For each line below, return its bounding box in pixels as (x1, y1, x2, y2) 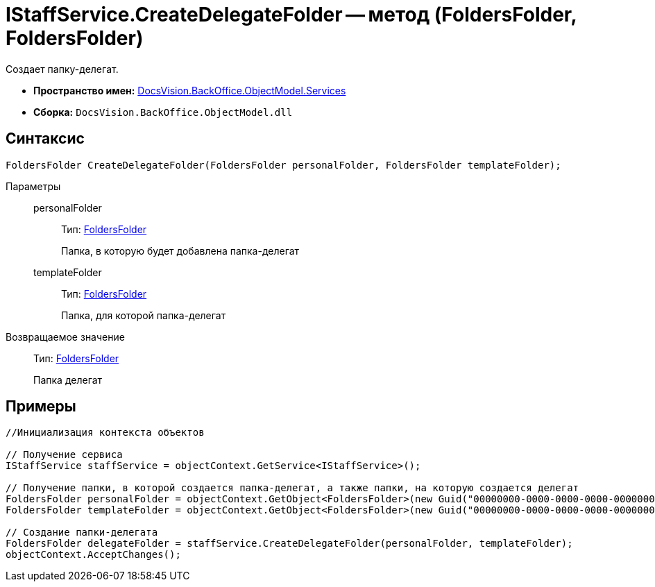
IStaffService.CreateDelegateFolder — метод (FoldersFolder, (6, 3, 577, 26)
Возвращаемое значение (6, 330, 125, 343)
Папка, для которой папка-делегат (61, 309, 226, 321)
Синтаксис (6, 130, 85, 148)
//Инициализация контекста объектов (6, 427, 205, 439)
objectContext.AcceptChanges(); (6, 549, 181, 561)
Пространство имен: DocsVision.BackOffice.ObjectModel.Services (33, 84, 346, 96)
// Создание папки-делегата (6, 527, 158, 538)
